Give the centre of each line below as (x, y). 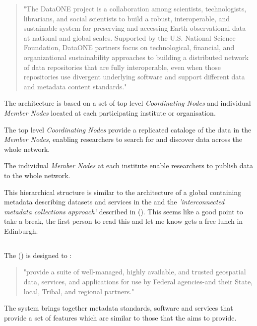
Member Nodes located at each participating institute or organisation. (110, 112)
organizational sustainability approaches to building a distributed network (136, 57)
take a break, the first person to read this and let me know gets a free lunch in (124, 221)
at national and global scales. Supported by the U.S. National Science (129, 37)
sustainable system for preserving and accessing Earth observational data (135, 28)
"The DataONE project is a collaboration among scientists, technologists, (135, 8)
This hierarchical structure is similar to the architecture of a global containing (123, 192)
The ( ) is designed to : (38, 255)
